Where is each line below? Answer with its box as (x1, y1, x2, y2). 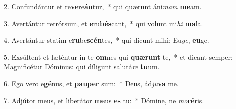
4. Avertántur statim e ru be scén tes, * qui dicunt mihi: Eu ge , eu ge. (4, 35, 209, 45)
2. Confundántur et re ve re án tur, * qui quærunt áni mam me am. (4, 1, 202, 11)
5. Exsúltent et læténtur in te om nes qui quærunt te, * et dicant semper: (4, 51, 233, 62)
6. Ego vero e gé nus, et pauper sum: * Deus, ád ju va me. (4, 78, 179, 88)
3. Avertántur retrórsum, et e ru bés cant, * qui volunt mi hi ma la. (4, 18, 203, 28)
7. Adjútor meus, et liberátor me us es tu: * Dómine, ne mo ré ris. (4, 95, 204, 105)
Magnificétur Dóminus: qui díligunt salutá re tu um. (4, 61, 160, 72)
